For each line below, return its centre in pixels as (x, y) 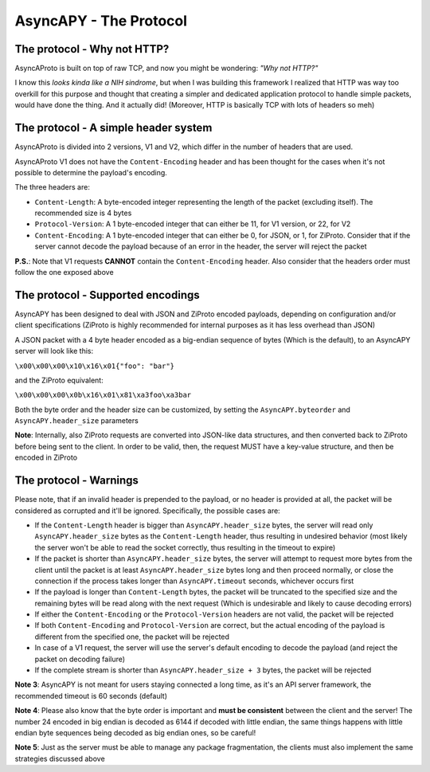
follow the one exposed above (64, 272)
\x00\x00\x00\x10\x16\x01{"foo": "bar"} (95, 366)
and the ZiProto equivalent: (59, 380)
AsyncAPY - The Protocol (101, 21)
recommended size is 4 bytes (83, 213)
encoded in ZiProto (46, 457)
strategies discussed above (60, 758)
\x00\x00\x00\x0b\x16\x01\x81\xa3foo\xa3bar (103, 395)
